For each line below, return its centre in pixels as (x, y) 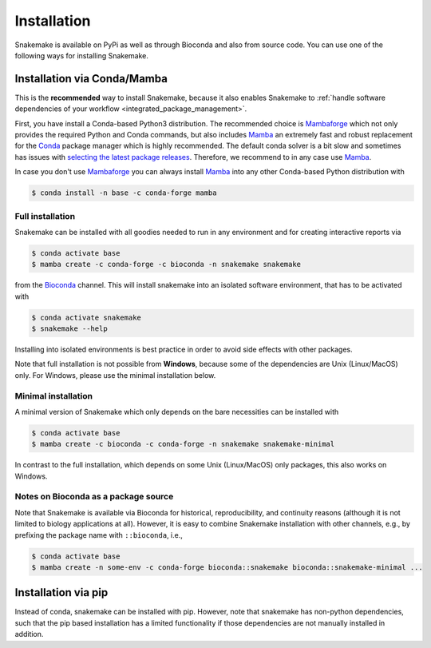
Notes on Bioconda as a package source (94, 497)
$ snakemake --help (69, 329)
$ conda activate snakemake (86, 317)
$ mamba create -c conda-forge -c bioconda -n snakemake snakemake (166, 264)
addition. (29, 634)
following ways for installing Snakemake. (82, 55)
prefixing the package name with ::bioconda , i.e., (99, 535)
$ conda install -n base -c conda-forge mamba (124, 193)
